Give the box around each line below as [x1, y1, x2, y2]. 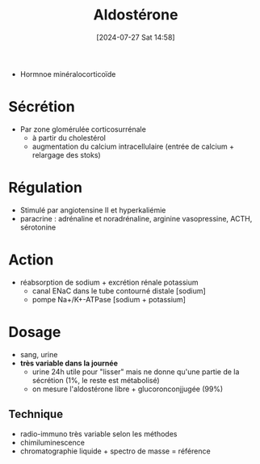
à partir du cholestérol [31, 133, 107, 142]
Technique [8, 407, 63, 421]
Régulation [8, 179, 83, 197]
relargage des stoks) [31, 150, 101, 159]
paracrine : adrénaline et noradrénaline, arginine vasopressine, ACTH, [19, 213, 253, 223]
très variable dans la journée [19, 358, 119, 368]
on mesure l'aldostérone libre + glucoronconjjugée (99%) [31, 384, 224, 394]
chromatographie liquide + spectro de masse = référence [19, 446, 212, 456]
